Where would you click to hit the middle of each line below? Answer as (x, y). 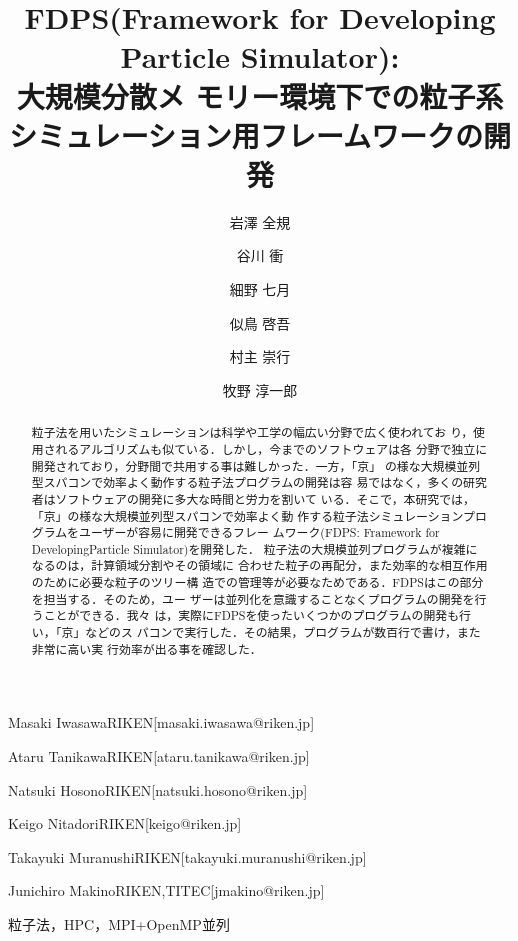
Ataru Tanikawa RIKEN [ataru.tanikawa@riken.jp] (159, 756)
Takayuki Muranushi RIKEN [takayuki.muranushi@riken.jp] (187, 856)
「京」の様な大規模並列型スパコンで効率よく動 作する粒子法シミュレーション (247, 515)
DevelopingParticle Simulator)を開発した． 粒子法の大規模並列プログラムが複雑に (254, 548)
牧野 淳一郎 (260, 389)
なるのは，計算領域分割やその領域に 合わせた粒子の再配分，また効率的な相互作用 (259, 565)
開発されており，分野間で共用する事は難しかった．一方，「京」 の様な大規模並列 (256, 465)
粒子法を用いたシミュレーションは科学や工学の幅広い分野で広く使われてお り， (252, 432)
